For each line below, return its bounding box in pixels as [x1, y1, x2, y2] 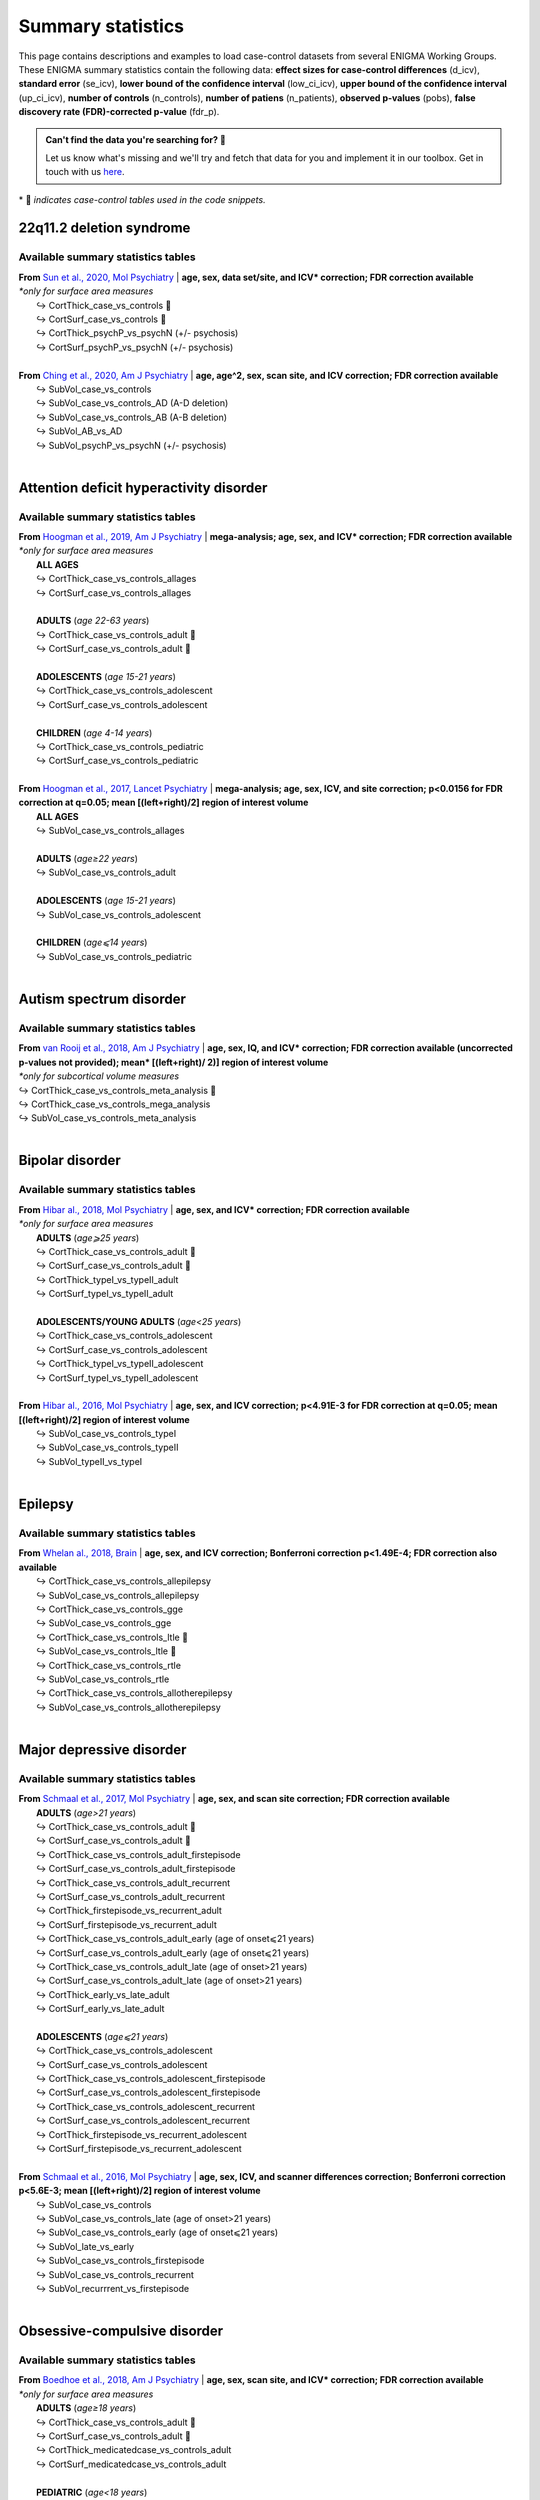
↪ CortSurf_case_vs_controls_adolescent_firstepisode [36, 2086, 261, 2099]
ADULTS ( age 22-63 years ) [36, 615, 150, 627]
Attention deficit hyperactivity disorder [18, 479, 268, 496]
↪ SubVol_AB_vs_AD [36, 425, 123, 437]
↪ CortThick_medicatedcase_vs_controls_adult [36, 2444, 232, 2456]
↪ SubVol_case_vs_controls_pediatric [36, 950, 192, 962]
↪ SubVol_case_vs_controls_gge [36, 1617, 172, 1629]
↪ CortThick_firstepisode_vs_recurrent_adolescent [36, 2128, 247, 2140]
